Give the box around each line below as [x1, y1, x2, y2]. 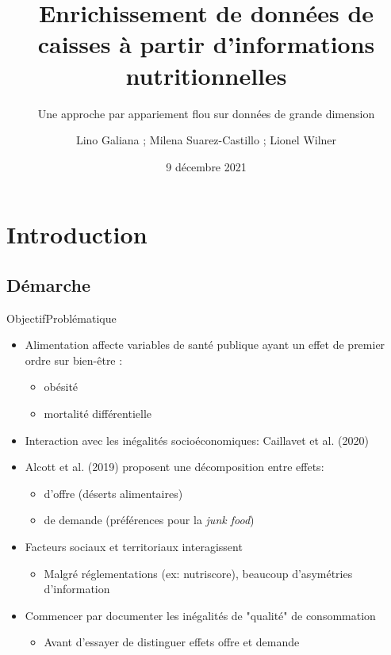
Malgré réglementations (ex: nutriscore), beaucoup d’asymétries [44, 565, 353, 581]
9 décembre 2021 [166, 158, 247, 174]
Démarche [6, 272, 90, 297]
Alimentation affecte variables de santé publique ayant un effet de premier [25, 336, 385, 353]
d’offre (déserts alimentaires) [44, 485, 183, 501]
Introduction [6, 218, 148, 251]
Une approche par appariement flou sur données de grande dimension [37, 105, 375, 121]
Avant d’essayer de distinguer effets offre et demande [44, 634, 300, 650]
